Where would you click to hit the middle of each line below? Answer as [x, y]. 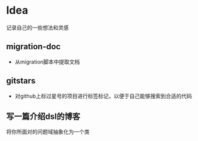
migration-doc [34, 47]
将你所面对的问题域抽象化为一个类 [48, 132]
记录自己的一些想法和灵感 [37, 27]
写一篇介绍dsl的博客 [43, 116]
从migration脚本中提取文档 [47, 62]
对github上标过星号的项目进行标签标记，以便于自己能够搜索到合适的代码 [103, 96]
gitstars [21, 81]
